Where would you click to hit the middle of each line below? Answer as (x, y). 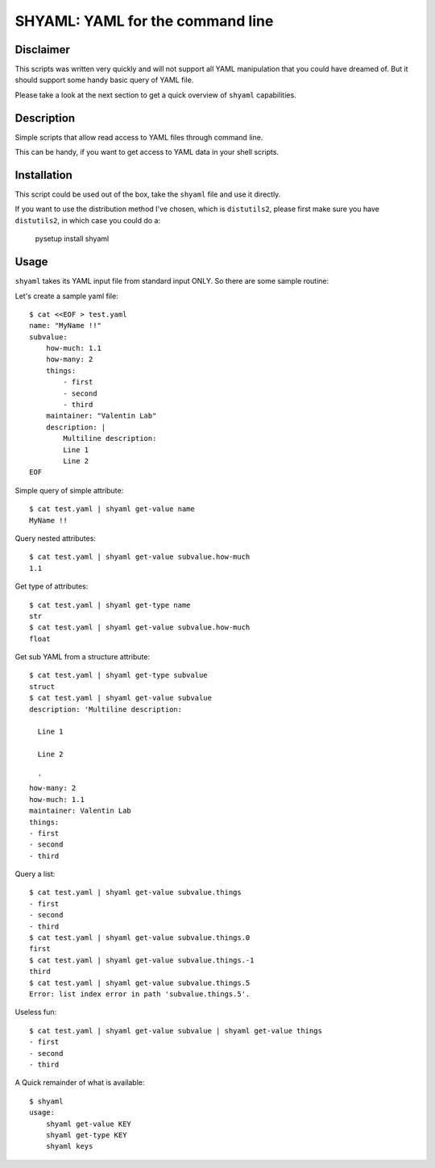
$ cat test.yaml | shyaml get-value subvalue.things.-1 (142, 960)
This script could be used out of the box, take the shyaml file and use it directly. (148, 194)
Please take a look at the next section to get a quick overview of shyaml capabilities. (156, 95)
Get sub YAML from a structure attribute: (83, 657)
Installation (43, 175)
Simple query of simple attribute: (69, 490)
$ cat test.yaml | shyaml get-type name (110, 605)
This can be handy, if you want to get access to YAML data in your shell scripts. (147, 152)
